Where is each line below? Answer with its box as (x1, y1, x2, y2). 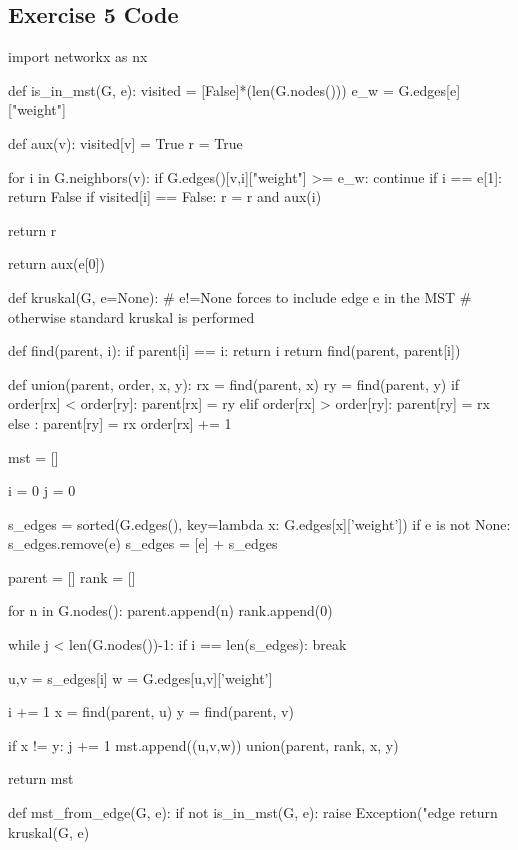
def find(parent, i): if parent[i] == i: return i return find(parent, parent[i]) (8, 340, 461, 361)
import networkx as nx (8, 46, 148, 67)
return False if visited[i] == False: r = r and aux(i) (8, 186, 322, 207)
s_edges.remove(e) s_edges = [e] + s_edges (8, 533, 278, 554)
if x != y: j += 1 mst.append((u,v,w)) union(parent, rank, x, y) (8, 734, 399, 755)
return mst (8, 768, 74, 789)
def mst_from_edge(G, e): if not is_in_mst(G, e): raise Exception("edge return (8, 802, 498, 823)
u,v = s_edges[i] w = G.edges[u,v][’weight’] (8, 667, 273, 688)
